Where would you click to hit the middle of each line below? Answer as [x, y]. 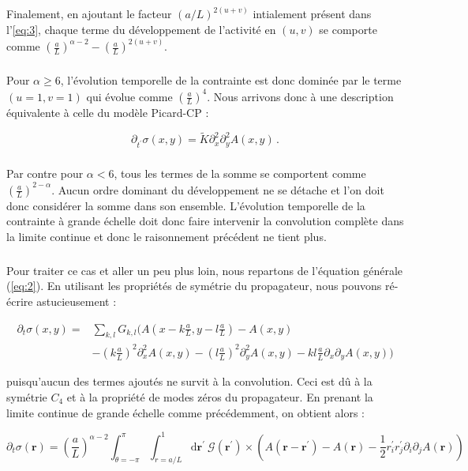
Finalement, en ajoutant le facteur [89, 14]
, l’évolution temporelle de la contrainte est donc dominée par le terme [231, 80]
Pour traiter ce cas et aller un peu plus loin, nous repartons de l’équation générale [205, 270]
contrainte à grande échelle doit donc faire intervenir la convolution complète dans [205, 221]
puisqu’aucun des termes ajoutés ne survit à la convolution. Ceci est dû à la [189, 381]
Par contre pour [45, 173]
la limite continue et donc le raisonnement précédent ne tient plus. [167, 236]
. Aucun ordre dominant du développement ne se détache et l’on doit [218, 189]
